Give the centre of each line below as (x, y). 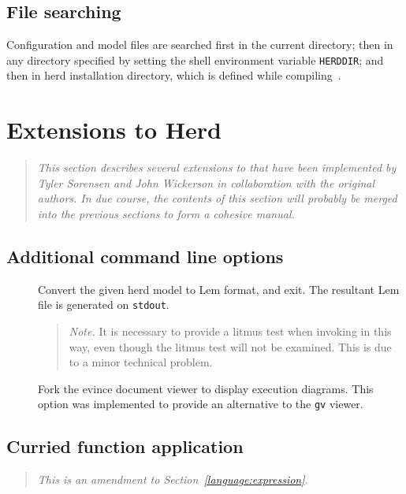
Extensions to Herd (114, 130)
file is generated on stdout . (104, 305)
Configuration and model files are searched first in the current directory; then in (200, 45)
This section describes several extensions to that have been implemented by (217, 167)
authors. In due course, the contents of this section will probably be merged (217, 198)
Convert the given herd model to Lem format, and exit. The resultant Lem (219, 289)
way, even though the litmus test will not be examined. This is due (230, 346)
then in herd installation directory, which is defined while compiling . (174, 75)
